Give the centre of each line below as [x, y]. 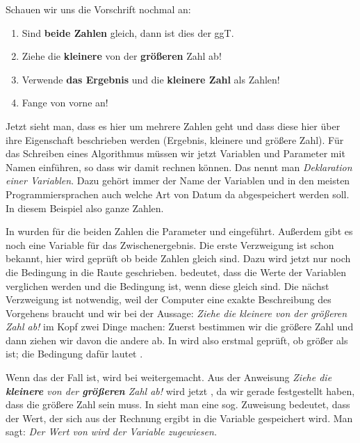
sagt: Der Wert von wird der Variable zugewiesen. [112, 432]
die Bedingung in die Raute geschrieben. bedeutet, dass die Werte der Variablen [176, 272]
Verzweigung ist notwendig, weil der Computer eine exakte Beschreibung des [169, 299]
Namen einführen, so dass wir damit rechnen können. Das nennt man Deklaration [179, 167]
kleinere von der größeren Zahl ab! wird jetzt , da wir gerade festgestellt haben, [180, 390]
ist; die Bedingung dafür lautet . [74, 354]
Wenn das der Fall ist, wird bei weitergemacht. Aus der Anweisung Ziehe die [169, 377]
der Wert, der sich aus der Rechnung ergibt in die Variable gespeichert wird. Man [179, 418]
